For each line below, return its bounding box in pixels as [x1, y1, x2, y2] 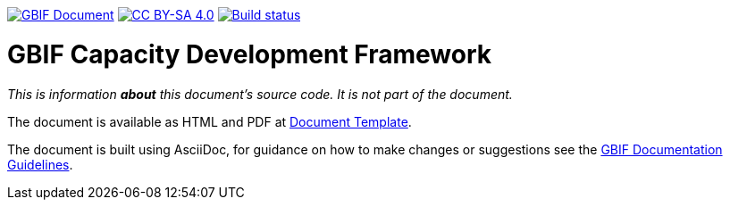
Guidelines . [7, 156, 73, 172]
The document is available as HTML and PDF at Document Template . [7, 113, 412, 129]
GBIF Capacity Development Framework [7, 38, 492, 70]
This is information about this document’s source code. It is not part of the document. [7, 86, 513, 102]
